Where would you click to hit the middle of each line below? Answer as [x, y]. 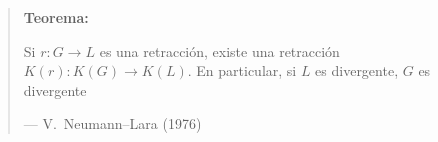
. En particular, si [242, 70]
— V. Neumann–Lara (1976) [112, 123]
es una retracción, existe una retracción [219, 50]
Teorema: [56, 17]
